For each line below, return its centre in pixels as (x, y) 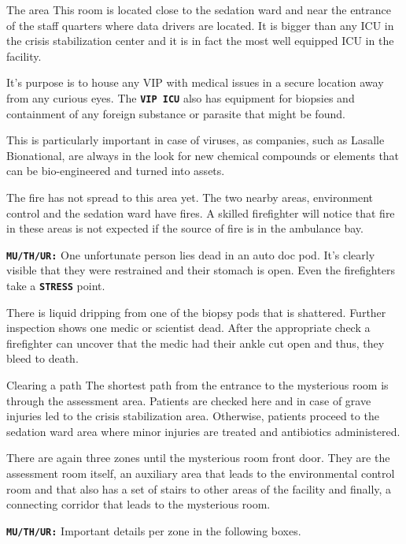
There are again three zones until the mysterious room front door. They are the (198, 458)
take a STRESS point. (56, 286)
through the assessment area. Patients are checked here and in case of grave (189, 400)
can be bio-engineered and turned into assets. (116, 171)
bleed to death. (42, 358)
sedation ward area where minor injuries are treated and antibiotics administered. (203, 431)
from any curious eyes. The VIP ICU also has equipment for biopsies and (181, 97)
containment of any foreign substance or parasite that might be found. (176, 113)
